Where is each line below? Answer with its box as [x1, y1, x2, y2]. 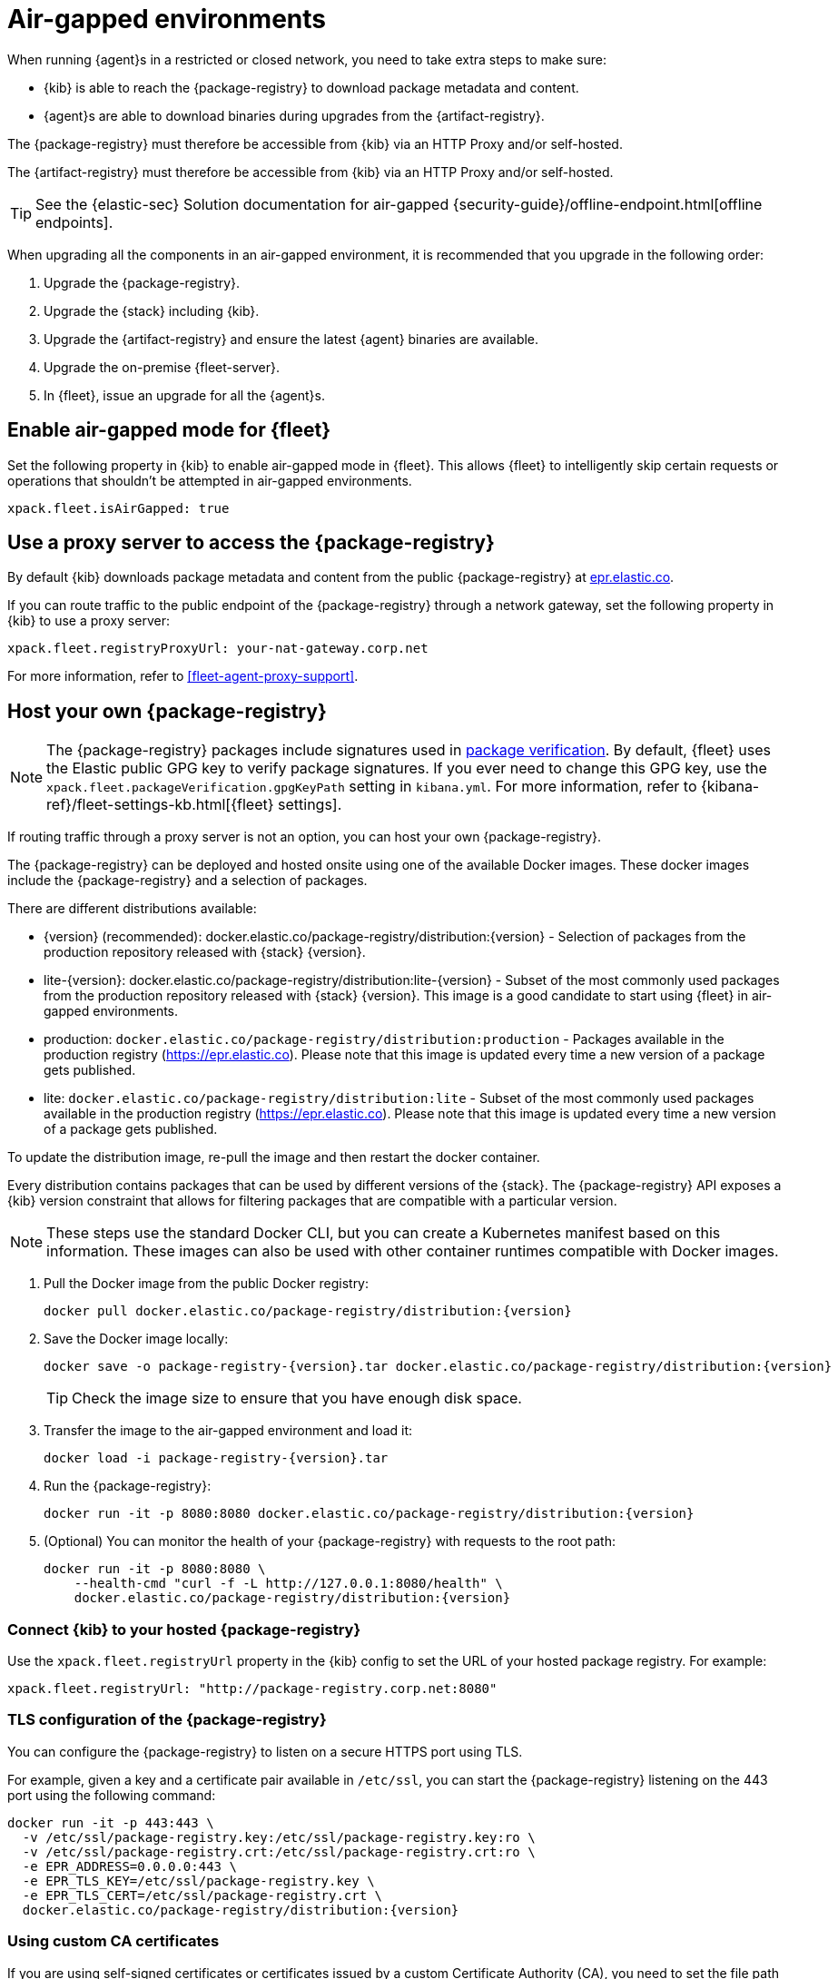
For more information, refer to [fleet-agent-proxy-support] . [7, 668, 359, 684]
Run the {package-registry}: [44, 1478, 212, 1494]
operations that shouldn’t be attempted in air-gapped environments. [7, 472, 412, 488]
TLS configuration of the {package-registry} [7, 1710, 327, 1729]
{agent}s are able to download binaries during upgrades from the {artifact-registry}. [44, 107, 545, 123]
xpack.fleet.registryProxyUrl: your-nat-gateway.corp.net [7, 641, 429, 656]
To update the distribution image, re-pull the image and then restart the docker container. [7, 1149, 540, 1166]
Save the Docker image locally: [44, 1331, 229, 1347]
